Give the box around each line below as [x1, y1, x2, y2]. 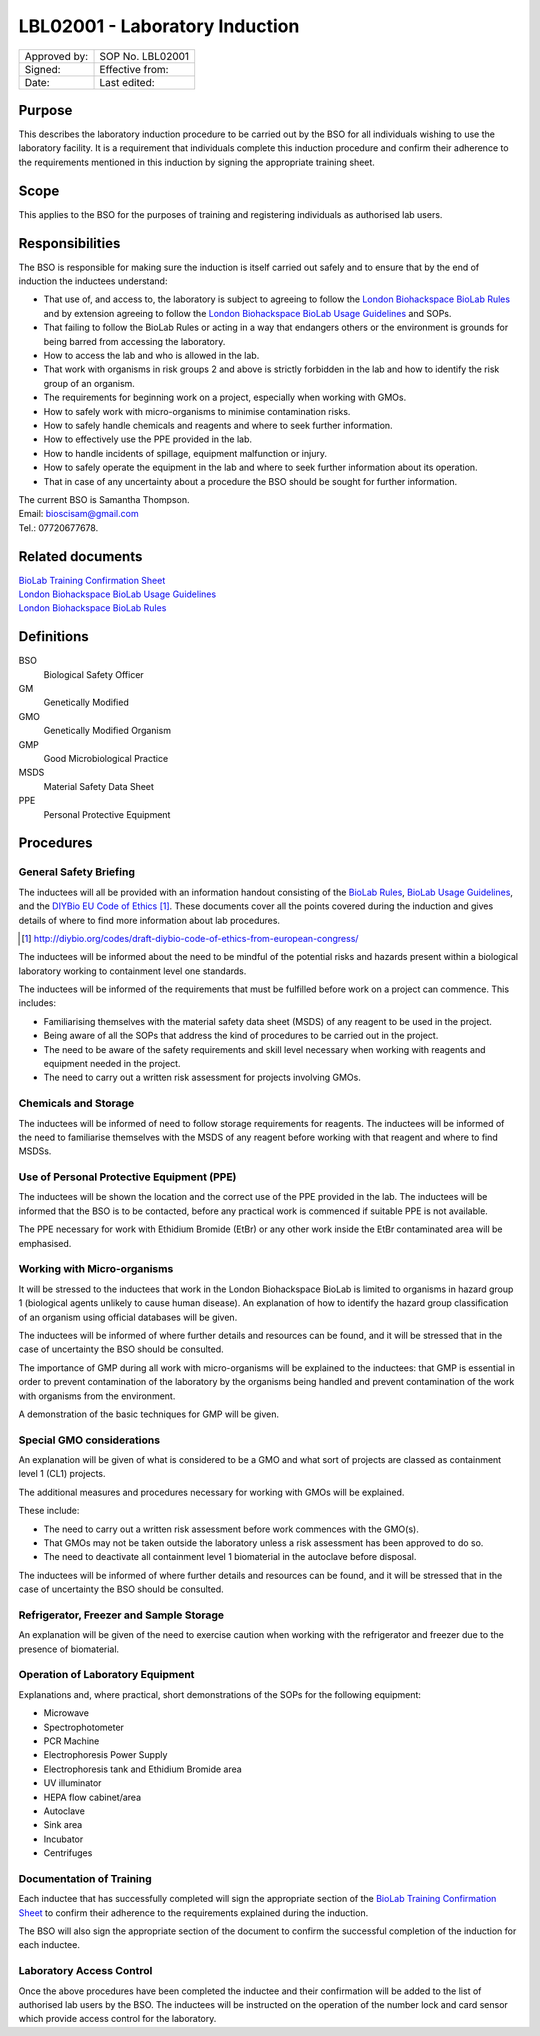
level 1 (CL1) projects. [18, 1468, 106, 1480]
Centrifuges [43, 1847, 93, 1859]
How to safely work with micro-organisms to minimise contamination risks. [43, 405, 351, 417]
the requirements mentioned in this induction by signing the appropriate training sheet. [18, 156, 375, 168]
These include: [18, 1505, 80, 1517]
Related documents [18, 548, 143, 565]
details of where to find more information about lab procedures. [18, 914, 280, 926]
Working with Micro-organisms [18, 1262, 174, 1276]
